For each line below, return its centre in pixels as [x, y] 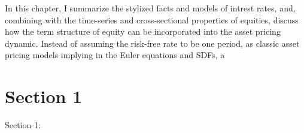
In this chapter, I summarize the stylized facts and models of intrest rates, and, [150, 8]
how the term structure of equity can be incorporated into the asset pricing [143, 31]
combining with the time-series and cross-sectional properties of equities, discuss [152, 19]
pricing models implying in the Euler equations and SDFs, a [115, 55]
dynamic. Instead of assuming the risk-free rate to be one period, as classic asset [152, 43]
